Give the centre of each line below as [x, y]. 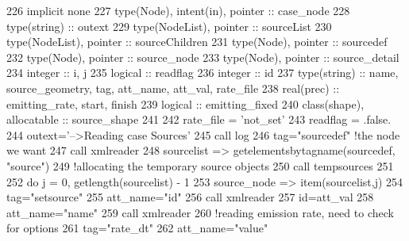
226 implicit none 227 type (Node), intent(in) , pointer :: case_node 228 [178, 10]
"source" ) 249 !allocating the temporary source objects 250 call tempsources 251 [200, 165]
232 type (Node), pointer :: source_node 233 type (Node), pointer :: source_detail [203, 57]
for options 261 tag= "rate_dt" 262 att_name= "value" [137, 228]
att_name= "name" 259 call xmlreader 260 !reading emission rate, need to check [200, 212]
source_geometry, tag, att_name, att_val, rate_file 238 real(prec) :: [173, 88]
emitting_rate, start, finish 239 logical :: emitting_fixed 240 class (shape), [185, 103]
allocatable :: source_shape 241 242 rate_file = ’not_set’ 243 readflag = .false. [199, 119]
